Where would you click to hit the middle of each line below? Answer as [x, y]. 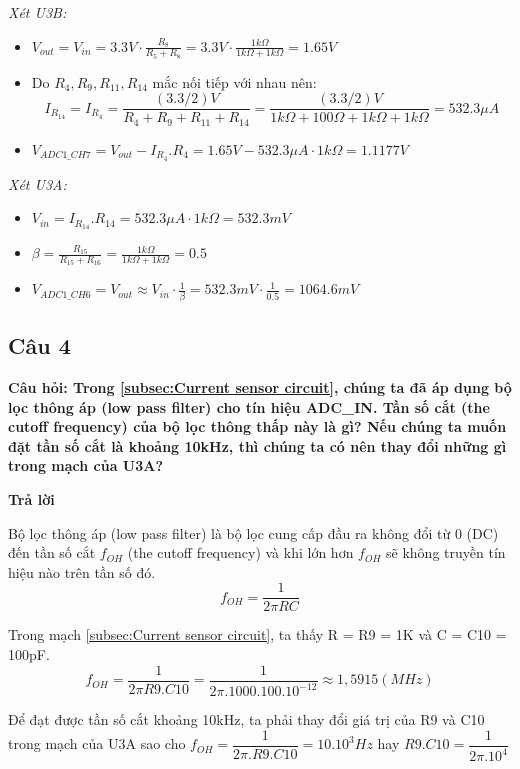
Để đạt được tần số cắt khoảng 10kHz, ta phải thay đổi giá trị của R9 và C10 [246, 719]
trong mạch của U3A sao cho [97, 743]
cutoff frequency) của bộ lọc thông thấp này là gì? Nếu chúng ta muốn [257, 426]
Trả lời [31, 498]
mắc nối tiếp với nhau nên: [234, 81]
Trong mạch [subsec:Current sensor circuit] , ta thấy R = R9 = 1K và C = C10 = [257, 634]
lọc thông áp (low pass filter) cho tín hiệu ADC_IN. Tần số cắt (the [249, 406]
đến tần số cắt [52, 552]
